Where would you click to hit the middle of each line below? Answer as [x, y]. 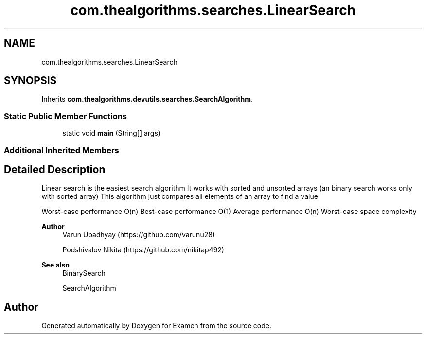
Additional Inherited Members [62, 150]
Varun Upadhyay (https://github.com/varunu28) [139, 235]
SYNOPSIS [30, 81]
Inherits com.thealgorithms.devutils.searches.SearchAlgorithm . [147, 99]
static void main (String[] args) [111, 133]
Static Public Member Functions [66, 116]
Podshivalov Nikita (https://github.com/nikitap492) [143, 250]
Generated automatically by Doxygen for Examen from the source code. [156, 326]
